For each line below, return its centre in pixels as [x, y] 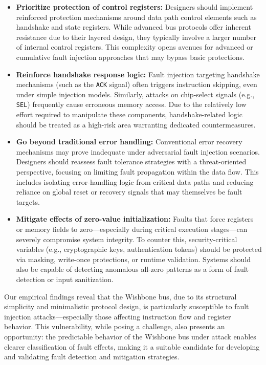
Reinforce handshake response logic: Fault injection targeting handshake [138, 74]
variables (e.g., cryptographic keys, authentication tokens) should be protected [139, 249]
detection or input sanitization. [65, 279]
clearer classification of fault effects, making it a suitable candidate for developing [132, 346]
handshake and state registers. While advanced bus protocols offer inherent [134, 27]
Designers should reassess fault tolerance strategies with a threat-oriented [131, 162]
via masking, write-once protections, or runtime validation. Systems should [134, 259]
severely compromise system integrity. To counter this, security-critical [127, 239]
